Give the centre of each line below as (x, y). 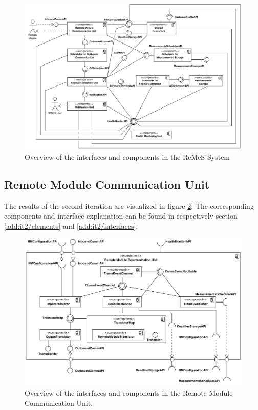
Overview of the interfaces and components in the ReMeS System (127, 157)
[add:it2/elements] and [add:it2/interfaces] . (71, 226)
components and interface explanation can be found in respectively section (121, 216)
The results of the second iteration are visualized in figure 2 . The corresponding (129, 206)
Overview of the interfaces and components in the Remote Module (129, 392)
